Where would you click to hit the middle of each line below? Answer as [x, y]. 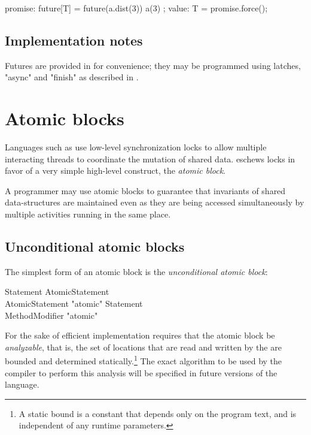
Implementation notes [74, 40]
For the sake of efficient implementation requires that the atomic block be [140, 335]
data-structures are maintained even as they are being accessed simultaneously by [155, 202]
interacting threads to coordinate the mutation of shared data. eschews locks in [150, 158]
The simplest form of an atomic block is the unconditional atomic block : [136, 271]
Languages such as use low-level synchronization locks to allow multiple [136, 147]
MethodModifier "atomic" [51, 315]
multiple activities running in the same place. [88, 214]
